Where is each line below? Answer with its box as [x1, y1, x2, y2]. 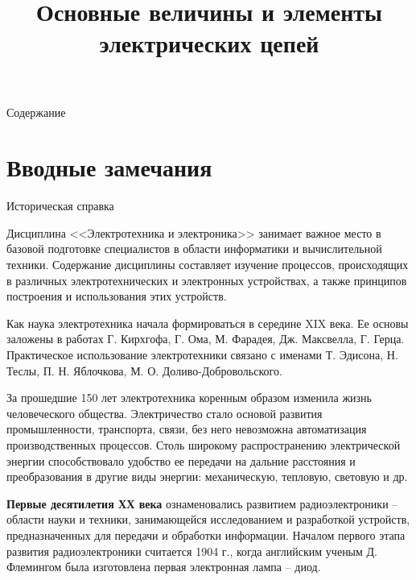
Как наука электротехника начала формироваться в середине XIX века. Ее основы [6, 314, 409, 331]
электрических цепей [99, 27, 319, 60]
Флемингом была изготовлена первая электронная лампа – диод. [6, 558, 321, 575]
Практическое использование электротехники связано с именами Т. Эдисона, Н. [6, 346, 398, 363]
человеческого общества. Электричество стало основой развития [6, 404, 323, 421]
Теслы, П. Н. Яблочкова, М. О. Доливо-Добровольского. [6, 362, 282, 379]
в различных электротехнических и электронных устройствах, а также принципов [6, 271, 407, 288]
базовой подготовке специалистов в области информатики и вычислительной [6, 240, 382, 257]
